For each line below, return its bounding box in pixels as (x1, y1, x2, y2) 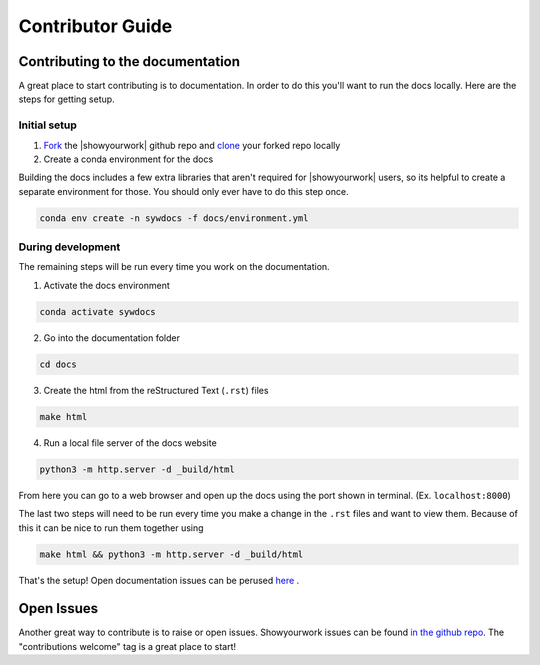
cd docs (39, 358, 77, 370)
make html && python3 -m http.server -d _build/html (39, 548, 304, 560)
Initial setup (18, 118, 77, 132)
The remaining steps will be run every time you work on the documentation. (18, 261, 330, 273)
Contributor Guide (18, 15, 173, 37)
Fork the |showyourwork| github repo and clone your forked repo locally (43, 139, 341, 151)
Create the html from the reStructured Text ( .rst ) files (43, 384, 269, 396)
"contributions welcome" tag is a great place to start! (18, 640, 237, 652)
